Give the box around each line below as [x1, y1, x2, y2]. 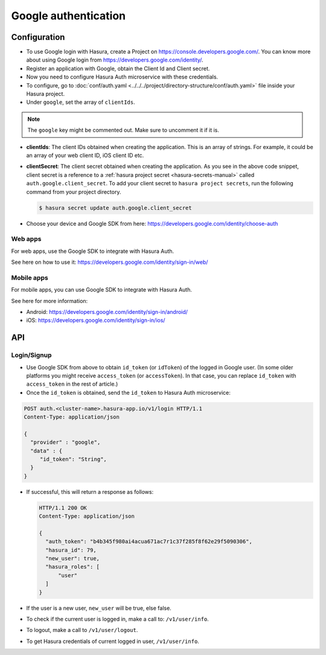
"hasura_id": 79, [45, 546, 97, 554]
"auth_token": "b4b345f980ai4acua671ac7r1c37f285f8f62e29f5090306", [45, 538, 253, 545]
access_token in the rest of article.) [26, 380, 118, 388]
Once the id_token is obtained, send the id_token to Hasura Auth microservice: [26, 389, 231, 396]
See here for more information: [11, 297, 88, 304]
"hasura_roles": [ [45, 563, 100, 570]
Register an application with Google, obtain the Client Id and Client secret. [26, 65, 210, 72]
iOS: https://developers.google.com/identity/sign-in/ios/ [26, 317, 165, 324]
